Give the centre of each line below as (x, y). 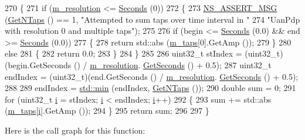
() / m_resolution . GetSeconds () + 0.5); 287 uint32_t (173, 64)
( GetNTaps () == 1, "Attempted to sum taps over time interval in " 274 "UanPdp (152, 19)
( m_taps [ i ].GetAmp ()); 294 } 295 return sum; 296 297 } (107, 111)
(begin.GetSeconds (38, 64)
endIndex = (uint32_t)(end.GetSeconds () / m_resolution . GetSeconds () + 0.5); (152, 76)
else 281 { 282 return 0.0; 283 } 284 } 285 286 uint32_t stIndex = (123, 53)
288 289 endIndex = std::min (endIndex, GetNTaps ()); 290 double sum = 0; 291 (150, 88)
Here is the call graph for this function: (75, 130)
